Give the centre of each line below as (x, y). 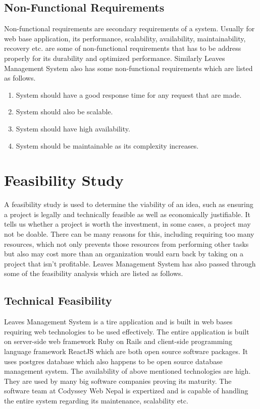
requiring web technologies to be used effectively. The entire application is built (127, 331)
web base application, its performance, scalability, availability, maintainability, (125, 38)
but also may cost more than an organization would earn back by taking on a (124, 254)
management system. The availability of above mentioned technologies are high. (127, 371)
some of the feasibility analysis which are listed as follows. (94, 273)
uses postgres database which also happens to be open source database (113, 361)
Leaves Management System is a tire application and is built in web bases (118, 322)
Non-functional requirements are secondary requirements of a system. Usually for (129, 28)
